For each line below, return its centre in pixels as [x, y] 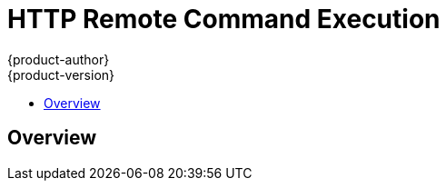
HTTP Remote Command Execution [224, 19]
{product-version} [61, 74]
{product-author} [59, 59]
